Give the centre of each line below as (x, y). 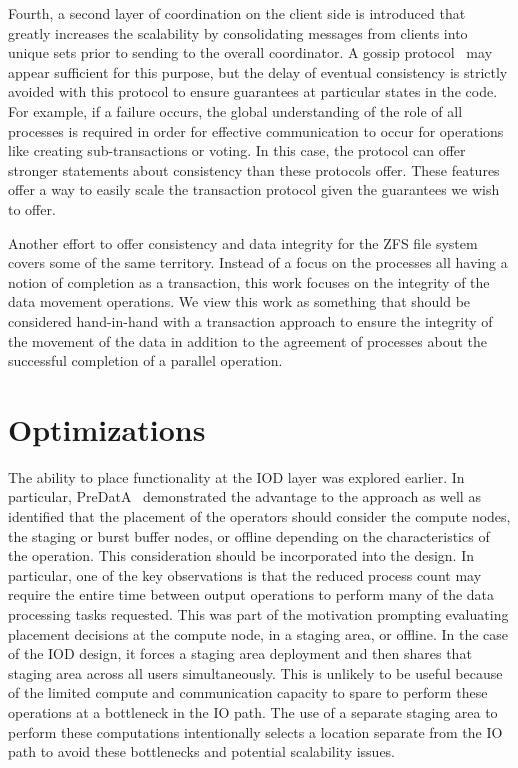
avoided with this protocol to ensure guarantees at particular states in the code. (253, 91)
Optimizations (107, 428)
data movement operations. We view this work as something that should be (239, 301)
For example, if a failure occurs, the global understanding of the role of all (235, 110)
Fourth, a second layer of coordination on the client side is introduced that (237, 13)
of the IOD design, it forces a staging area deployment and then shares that (240, 653)
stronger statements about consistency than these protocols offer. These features (254, 169)
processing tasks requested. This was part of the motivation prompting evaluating (258, 613)
